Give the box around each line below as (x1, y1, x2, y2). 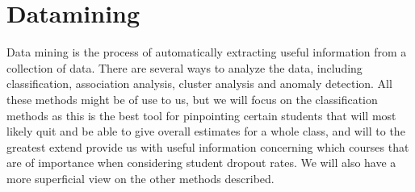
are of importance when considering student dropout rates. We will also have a (6, 154, 396, 171)
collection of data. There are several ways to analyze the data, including (6, 59, 363, 76)
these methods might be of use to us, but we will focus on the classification (6, 90, 378, 107)
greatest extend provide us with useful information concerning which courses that (6, 138, 409, 155)
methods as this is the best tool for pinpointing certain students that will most (6, 106, 396, 123)
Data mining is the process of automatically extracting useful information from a (6, 44, 407, 61)
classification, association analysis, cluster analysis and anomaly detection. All (6, 75, 392, 92)
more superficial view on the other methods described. (6, 169, 275, 186)
